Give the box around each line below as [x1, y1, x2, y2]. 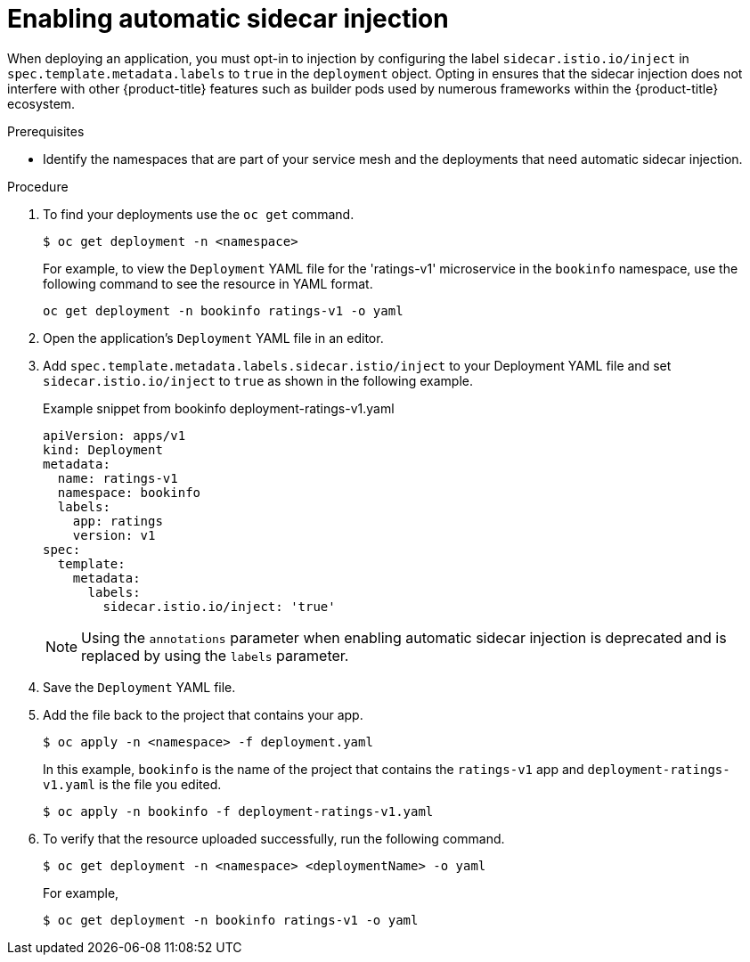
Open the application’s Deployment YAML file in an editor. [43, 330, 384, 346]
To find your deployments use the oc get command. [43, 206, 355, 222]
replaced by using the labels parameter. [81, 646, 349, 664]
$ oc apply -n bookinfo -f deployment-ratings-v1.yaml [43, 803, 434, 819]
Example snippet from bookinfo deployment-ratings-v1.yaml [43, 400, 395, 416]
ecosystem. [7, 95, 76, 111]
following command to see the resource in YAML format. [43, 275, 373, 291]
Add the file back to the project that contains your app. [43, 706, 363, 722]
